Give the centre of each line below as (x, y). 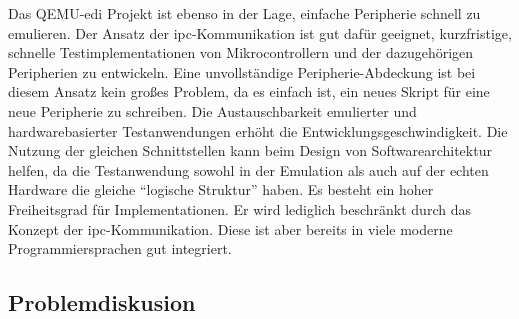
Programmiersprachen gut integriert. (120, 248)
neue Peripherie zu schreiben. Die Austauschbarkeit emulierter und (212, 110)
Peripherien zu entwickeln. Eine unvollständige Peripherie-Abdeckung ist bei (242, 71)
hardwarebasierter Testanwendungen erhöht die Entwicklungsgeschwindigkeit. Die (258, 130)
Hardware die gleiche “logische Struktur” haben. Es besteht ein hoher (221, 189)
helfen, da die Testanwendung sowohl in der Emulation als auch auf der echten (248, 169)
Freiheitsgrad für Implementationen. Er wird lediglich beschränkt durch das (239, 208)
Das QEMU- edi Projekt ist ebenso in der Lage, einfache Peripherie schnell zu (244, 13)
